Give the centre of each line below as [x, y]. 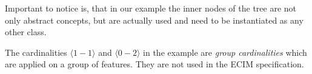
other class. [26, 32]
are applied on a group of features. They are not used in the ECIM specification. [154, 64]
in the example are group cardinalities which [225, 52]
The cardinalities [36, 52]
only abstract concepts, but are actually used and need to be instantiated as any [154, 20]
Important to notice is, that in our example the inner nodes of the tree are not [151, 8]
